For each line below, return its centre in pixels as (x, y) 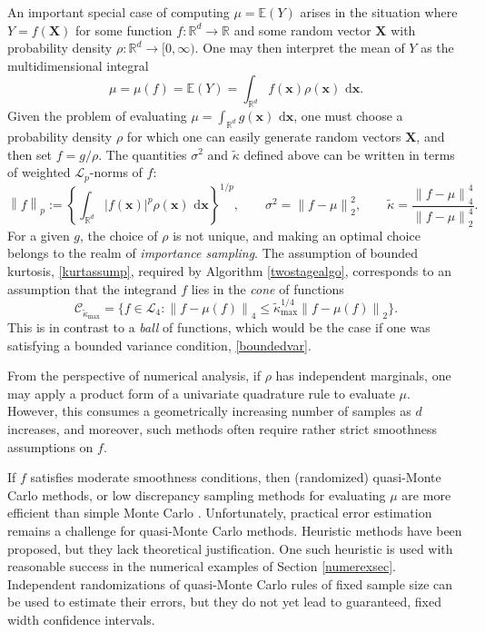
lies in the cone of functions (267, 288)
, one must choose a (348, 116)
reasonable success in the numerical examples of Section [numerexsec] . (202, 566)
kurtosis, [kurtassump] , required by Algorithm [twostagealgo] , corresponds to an (229, 271)
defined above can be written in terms (349, 154)
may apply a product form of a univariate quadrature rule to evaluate (201, 393)
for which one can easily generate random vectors (264, 136)
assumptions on (50, 446)
